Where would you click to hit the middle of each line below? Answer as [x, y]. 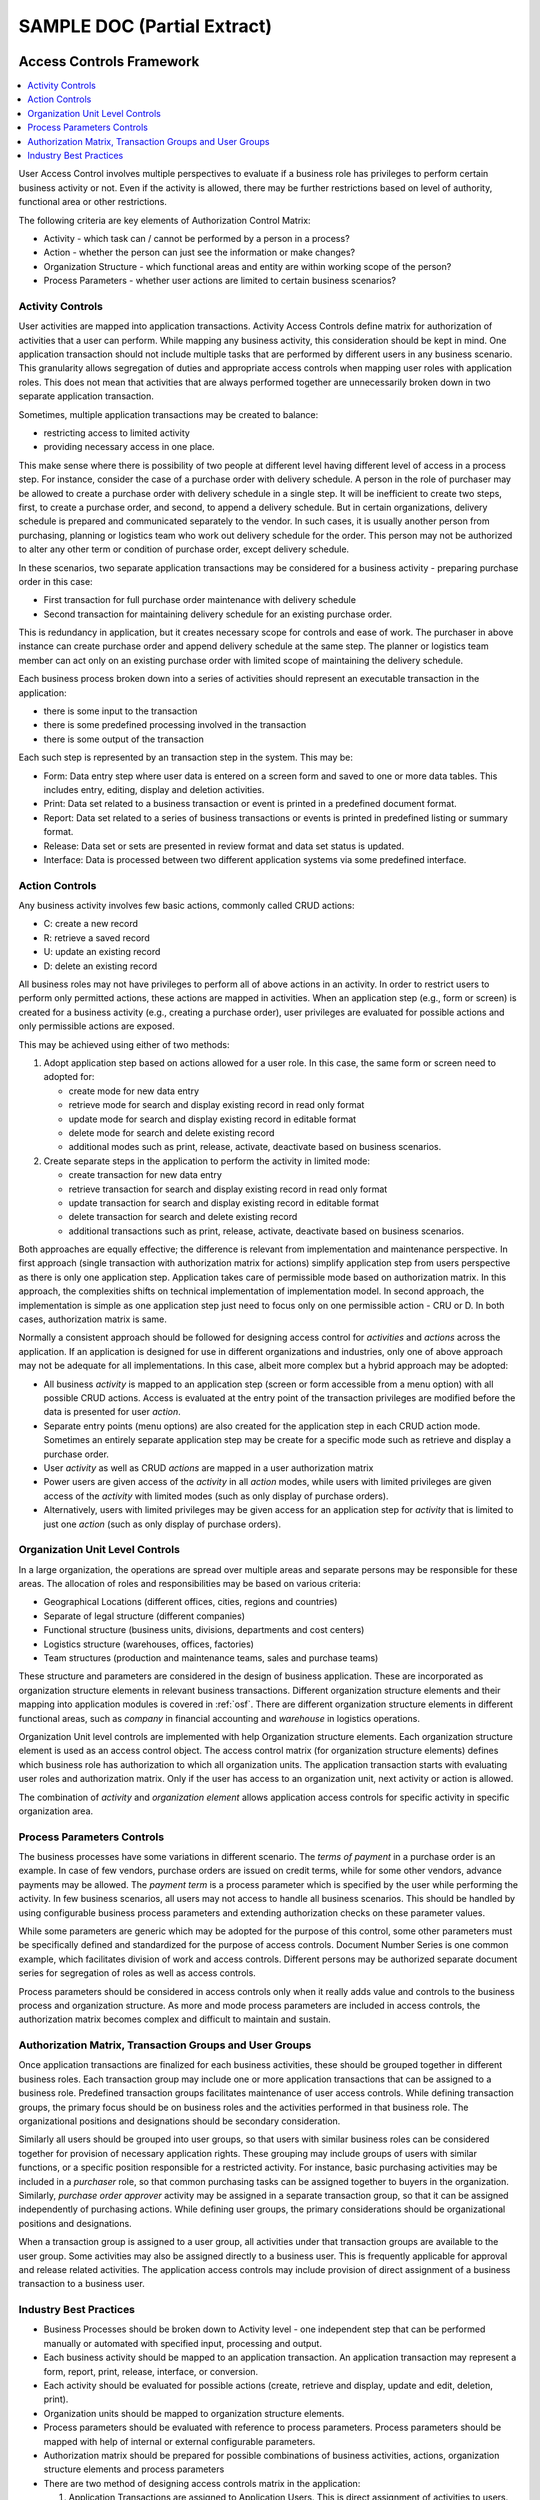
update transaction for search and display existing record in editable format [224, 1202]
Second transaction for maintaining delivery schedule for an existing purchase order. [217, 614]
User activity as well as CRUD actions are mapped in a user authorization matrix [208, 1467]
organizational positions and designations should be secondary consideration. [179, 2121]
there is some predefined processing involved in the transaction [175, 725]
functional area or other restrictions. [92, 202]
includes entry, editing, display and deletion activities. [154, 789]
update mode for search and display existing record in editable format [212, 1119]
